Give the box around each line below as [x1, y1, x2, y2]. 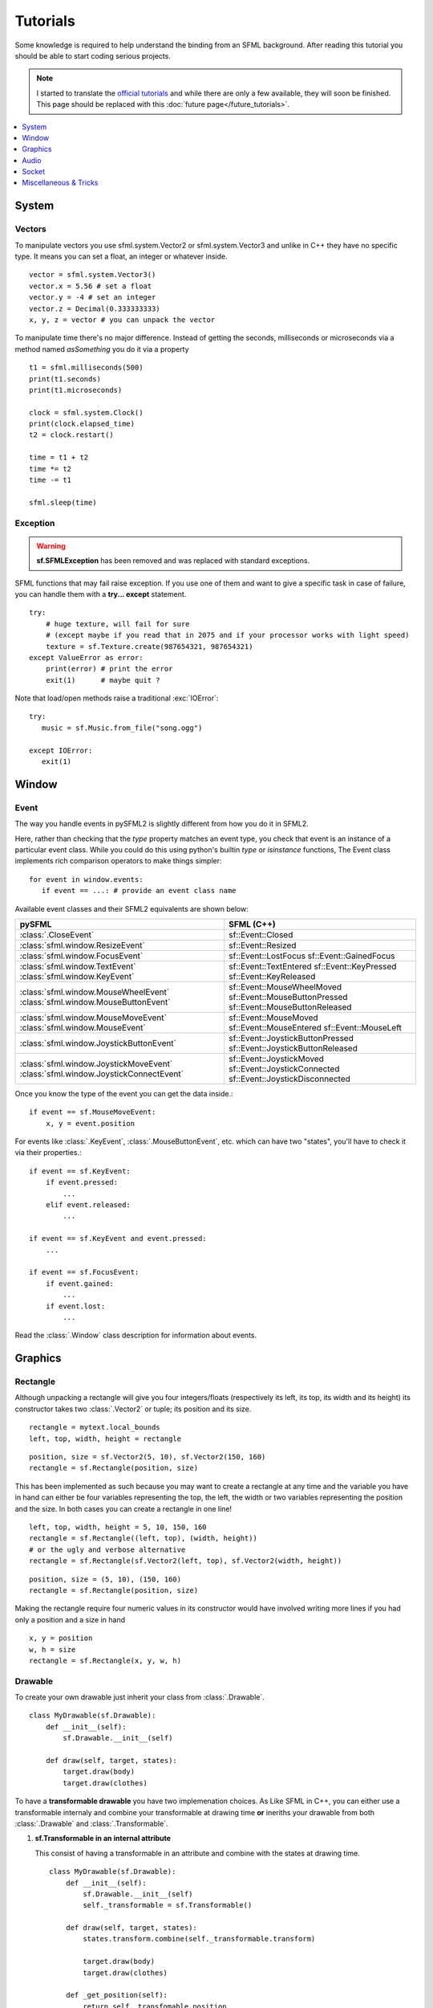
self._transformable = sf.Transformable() [83, 1900, 253, 1910]
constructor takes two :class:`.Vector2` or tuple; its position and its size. [14, 1404, 252, 1414]
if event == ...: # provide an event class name [41, 886, 237, 896]
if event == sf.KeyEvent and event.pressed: [29, 1234, 208, 1243]
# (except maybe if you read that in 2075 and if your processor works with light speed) [45, 631, 410, 640]
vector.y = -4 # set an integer [29, 293, 156, 302]
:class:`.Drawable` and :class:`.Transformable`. [14, 1818, 168, 1828]
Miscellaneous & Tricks [22, 178, 99, 188]
